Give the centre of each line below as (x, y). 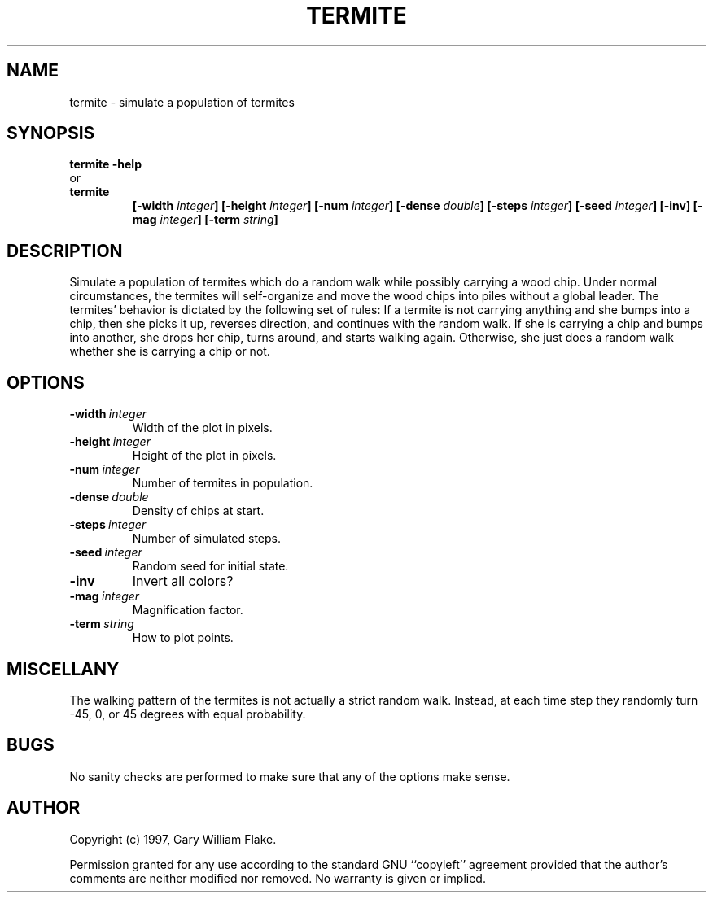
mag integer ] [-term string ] (205, 220)
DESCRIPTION (65, 251)
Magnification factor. (188, 610)
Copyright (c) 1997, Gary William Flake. (173, 839)
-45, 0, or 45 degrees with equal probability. (188, 714)
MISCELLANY (63, 669)
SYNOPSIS (51, 133)
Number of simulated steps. (207, 539)
